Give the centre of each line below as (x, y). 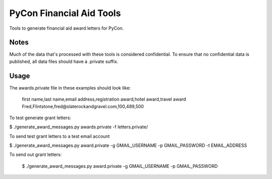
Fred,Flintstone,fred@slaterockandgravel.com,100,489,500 (83, 106)
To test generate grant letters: (40, 118)
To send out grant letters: (36, 155)
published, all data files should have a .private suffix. (64, 61)
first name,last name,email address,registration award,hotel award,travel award (104, 99)
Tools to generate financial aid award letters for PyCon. (66, 28)
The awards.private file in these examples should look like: (70, 87)
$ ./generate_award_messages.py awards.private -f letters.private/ (79, 127)
